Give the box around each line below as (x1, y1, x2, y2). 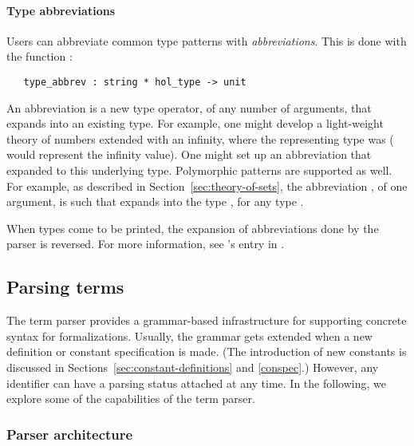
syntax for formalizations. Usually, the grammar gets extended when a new (6, 327, 373, 344)
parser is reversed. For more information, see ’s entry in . (6, 235, 285, 252)
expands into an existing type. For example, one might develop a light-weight (6, 115, 384, 132)
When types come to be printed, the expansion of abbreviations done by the (6, 219, 379, 236)
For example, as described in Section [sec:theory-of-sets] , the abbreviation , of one (6, 177, 408, 194)
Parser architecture (6, 424, 133, 444)
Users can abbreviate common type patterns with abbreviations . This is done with (6, 32, 407, 49)
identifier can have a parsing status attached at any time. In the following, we (6, 374, 386, 391)
